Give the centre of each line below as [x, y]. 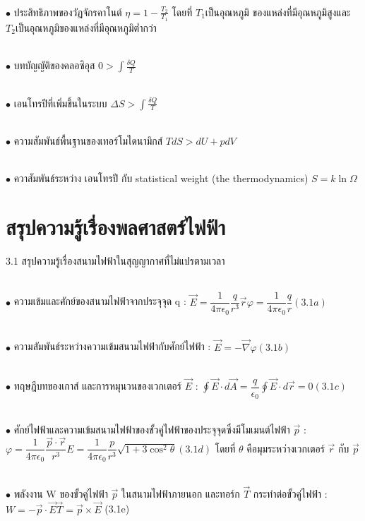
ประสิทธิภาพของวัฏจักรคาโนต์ [68, 12]
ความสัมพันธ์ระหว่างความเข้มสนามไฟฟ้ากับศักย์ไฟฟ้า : [112, 346]
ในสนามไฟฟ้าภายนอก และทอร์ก [181, 493]
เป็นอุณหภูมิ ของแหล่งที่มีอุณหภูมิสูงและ [278, 12]
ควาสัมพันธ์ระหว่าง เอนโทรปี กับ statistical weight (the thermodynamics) [161, 178]
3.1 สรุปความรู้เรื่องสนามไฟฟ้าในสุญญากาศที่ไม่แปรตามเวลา [115, 261]
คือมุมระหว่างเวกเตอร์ [286, 448]
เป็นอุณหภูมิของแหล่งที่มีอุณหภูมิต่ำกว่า [86, 27]
